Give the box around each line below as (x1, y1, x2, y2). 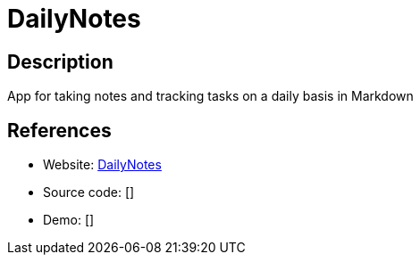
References (7, 119, 112, 142)
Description (7, 50, 113, 73)
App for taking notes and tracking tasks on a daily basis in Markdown (7, 88, 414, 104)
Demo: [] (43, 212, 95, 228)
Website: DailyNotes (43, 157, 162, 173)
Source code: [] (43, 184, 135, 201)
